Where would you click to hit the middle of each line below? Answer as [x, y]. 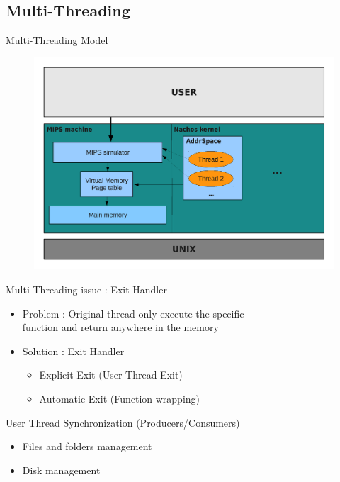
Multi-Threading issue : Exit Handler [86, 290]
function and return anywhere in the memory [120, 327]
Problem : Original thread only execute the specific [133, 313]
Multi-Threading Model [57, 40]
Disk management [61, 470]
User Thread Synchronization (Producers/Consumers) [123, 422]
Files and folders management [87, 446]
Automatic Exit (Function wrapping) [120, 399]
